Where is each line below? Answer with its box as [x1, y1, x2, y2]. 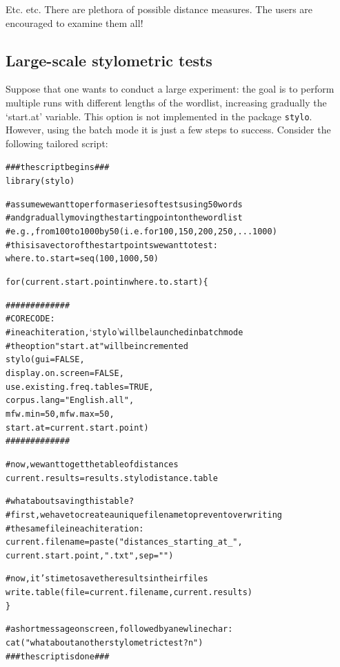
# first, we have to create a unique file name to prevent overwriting [6, 509, 282, 520]
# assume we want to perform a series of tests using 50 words [6, 199, 243, 209]
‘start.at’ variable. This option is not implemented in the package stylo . [6, 109, 312, 123]
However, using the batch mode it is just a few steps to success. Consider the [6, 122, 331, 137]
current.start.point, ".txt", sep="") [6, 550, 174, 561]
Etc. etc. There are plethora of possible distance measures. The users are [6, 2, 313, 16]
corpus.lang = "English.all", [6, 395, 134, 406]
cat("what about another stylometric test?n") [6, 638, 203, 648]
